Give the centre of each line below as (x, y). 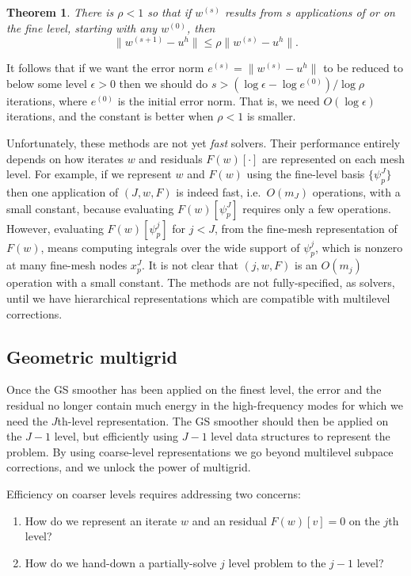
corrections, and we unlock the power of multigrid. (129, 467)
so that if (169, 12)
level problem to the (277, 562)
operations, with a (356, 191)
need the (27, 420)
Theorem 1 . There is (60, 12)
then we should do (164, 83)
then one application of (63, 191)
